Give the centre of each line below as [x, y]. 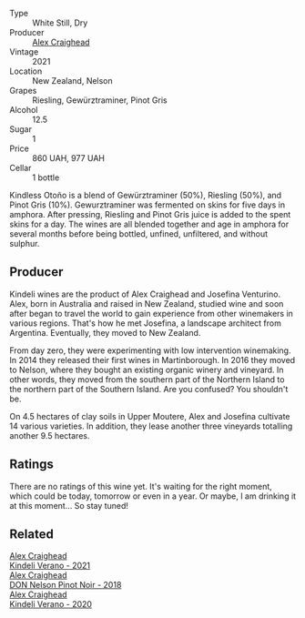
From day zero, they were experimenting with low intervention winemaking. [150, 350]
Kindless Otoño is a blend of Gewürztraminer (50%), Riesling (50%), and [146, 195]
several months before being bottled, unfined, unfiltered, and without [139, 234]
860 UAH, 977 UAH [68, 158]
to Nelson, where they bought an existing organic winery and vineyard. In [147, 370]
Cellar [20, 168]
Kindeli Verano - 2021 [50, 566]
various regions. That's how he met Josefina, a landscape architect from [146, 323]
